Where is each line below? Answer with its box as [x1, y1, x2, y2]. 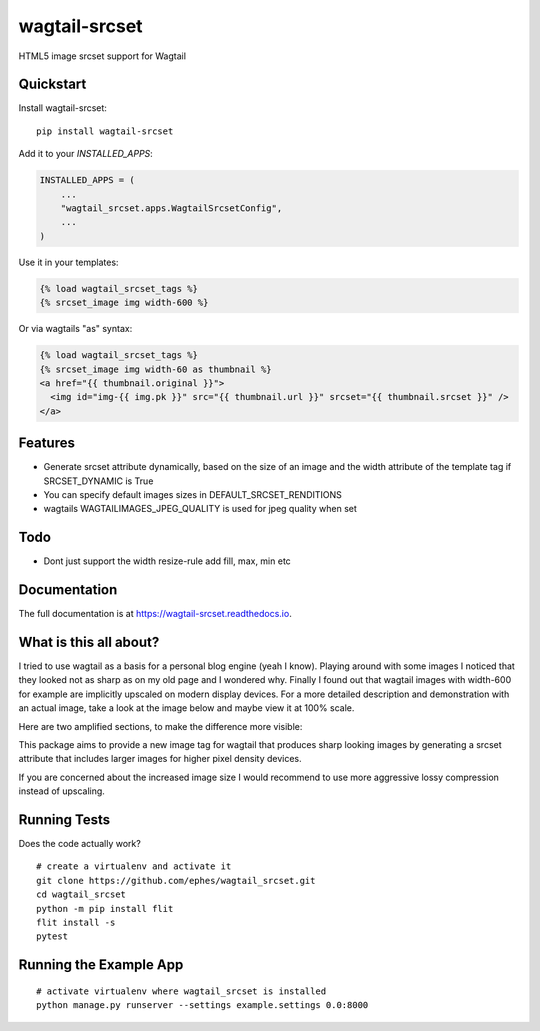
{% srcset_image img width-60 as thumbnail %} [39, 363, 272, 375]
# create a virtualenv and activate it [36, 861, 232, 872]
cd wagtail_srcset [36, 889, 127, 900]
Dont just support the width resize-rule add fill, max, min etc [43, 555, 292, 567]
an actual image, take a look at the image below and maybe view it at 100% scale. [18, 702, 355, 714]
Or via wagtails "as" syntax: [18, 323, 133, 335]
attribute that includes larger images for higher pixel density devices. [18, 753, 302, 765]
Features [18, 435, 75, 452]
